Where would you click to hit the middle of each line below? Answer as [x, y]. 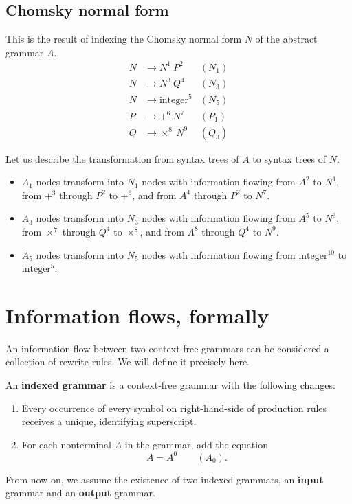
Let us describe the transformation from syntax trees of [122, 158]
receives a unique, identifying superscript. [109, 421]
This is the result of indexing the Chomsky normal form [124, 39]
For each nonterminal [66, 444]
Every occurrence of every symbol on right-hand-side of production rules [174, 408]
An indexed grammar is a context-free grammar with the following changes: [170, 385]
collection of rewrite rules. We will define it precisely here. [128, 362]
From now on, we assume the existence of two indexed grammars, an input [165, 479]
